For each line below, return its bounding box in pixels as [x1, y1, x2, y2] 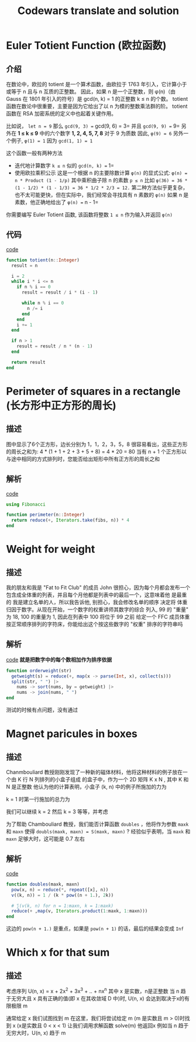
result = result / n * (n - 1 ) [16, 343, 93, 349]
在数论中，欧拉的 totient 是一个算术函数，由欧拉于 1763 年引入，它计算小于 [6, 81, 187, 87]
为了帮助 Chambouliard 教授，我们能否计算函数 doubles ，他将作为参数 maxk [6, 820, 189, 828]
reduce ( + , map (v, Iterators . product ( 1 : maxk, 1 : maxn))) [11, 908, 148, 914]
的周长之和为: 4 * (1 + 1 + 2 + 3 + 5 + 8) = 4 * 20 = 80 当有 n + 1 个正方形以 [6, 448, 187, 455]
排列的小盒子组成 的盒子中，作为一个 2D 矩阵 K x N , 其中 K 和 [39, 776, 189, 783]
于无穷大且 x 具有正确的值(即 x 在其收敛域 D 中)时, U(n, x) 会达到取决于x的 [6, 995, 185, 1002]
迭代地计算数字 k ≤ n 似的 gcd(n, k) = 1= [14, 162, 115, 169]
